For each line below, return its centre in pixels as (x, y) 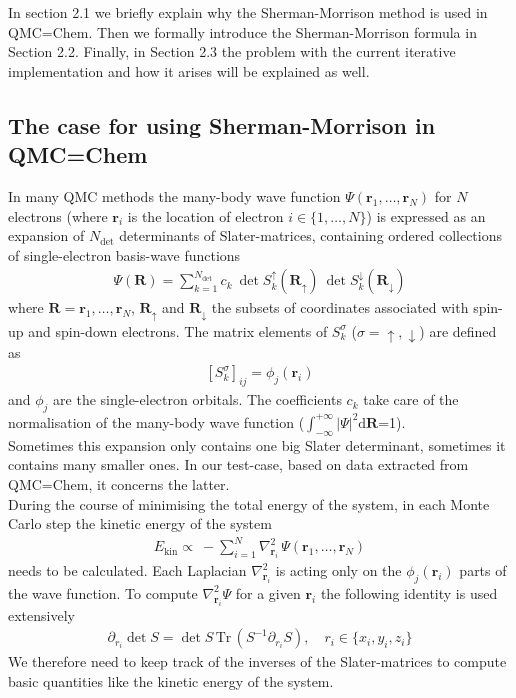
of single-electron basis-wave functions (124, 254)
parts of (483, 570)
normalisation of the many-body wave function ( (156, 421)
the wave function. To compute (103, 592)
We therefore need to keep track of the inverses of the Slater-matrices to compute (257, 661)
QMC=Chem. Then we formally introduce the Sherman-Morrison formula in (242, 31)
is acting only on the (338, 570)
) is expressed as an (426, 215)
